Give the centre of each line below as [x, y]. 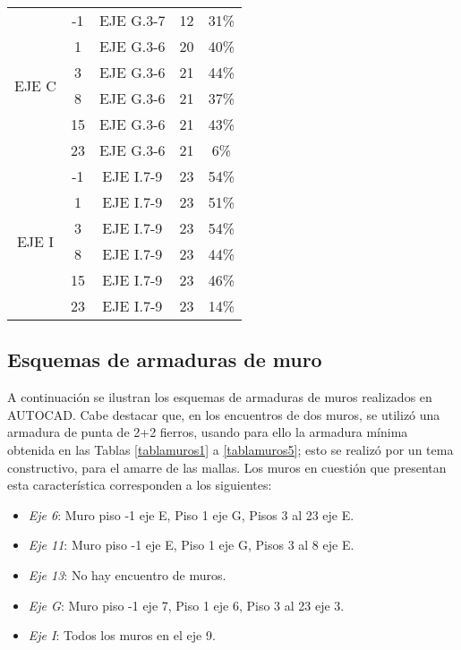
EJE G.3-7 [132, 20]
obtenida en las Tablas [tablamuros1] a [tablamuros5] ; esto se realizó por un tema [230, 449]
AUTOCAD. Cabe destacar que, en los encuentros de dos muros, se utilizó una [224, 414]
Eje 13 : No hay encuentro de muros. [127, 574]
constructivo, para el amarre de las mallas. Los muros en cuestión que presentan [227, 467]
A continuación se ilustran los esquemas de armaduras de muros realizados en [220, 397]
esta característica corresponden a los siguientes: [140, 485]
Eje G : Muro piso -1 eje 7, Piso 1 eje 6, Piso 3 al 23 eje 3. [186, 605]
